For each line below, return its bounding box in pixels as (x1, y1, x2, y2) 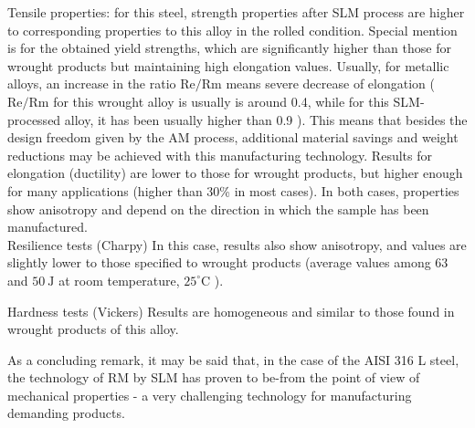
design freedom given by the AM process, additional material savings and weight (7, 128, 459, 147)
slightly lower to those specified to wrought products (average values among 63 (7, 253, 449, 272)
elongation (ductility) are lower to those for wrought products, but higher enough (7, 163, 463, 183)
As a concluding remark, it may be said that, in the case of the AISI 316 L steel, (7, 350, 459, 369)
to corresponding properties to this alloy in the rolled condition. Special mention (7, 20, 458, 39)
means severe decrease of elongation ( (226, 74, 435, 93)
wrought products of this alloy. (7, 319, 179, 339)
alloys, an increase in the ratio (7, 74, 176, 93)
